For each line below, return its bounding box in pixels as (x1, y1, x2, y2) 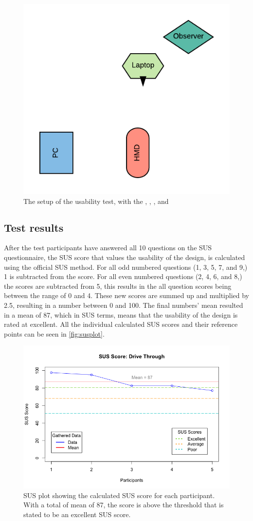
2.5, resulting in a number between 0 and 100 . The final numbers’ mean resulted (4, 300, 243, 310)
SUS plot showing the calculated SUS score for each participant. (23, 490, 215, 500)
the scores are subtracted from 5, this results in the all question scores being (4, 281, 232, 291)
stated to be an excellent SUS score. (23, 509, 131, 519)
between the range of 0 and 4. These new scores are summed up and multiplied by (4, 290, 249, 301)
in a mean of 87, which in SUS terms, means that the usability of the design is (4, 309, 238, 320)
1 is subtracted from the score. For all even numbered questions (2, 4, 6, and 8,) (4, 271, 242, 281)
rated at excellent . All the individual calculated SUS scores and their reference (4, 319, 238, 329)
